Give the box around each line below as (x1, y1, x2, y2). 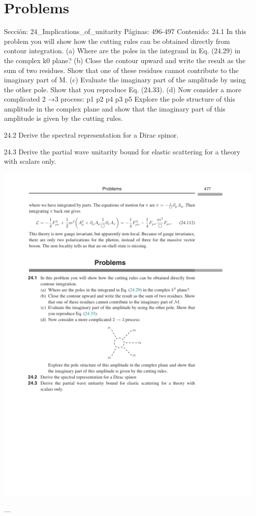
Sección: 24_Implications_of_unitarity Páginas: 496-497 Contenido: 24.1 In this (4, 26, 247, 37)
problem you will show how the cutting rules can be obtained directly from (4, 36, 230, 46)
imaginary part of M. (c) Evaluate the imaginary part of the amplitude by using (4, 74, 246, 85)
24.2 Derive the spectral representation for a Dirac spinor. (4, 130, 179, 140)
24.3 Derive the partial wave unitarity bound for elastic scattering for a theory (4, 146, 241, 156)
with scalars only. (4, 156, 56, 166)
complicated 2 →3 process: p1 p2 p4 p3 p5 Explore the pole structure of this (4, 94, 235, 104)
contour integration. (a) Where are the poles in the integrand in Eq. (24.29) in (4, 45, 241, 56)
